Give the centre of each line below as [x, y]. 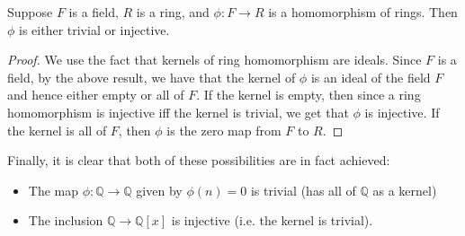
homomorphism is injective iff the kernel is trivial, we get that [178, 112]
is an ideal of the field [371, 77]
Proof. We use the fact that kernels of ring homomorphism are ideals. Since [215, 60]
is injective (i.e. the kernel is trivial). [272, 220]
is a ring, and [173, 12]
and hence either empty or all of [96, 95]
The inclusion [66, 220]
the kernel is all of [57, 130]
